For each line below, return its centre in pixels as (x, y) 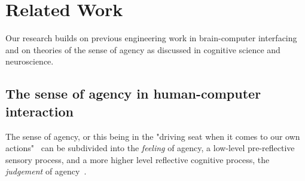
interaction (39, 111)
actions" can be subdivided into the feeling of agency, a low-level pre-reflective (150, 148)
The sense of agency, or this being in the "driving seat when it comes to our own (153, 136)
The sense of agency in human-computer (133, 93)
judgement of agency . (46, 171)
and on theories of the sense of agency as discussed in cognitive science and (143, 49)
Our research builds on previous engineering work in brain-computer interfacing (151, 38)
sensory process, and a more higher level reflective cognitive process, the (138, 159)
